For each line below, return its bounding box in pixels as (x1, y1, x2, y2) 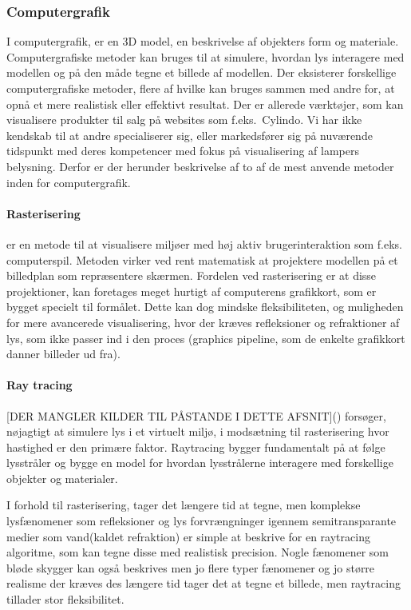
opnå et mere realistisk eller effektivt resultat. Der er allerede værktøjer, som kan (6, 95, 404, 112)
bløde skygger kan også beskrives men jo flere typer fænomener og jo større (6, 559, 375, 576)
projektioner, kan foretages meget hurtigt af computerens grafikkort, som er (6, 282, 377, 299)
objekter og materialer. (6, 469, 118, 486)
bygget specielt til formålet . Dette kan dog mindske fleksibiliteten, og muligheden (6, 298, 404, 315)
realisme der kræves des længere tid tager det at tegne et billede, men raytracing (6, 575, 401, 592)
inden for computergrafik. (6, 173, 131, 190)
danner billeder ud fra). (6, 345, 121, 362)
